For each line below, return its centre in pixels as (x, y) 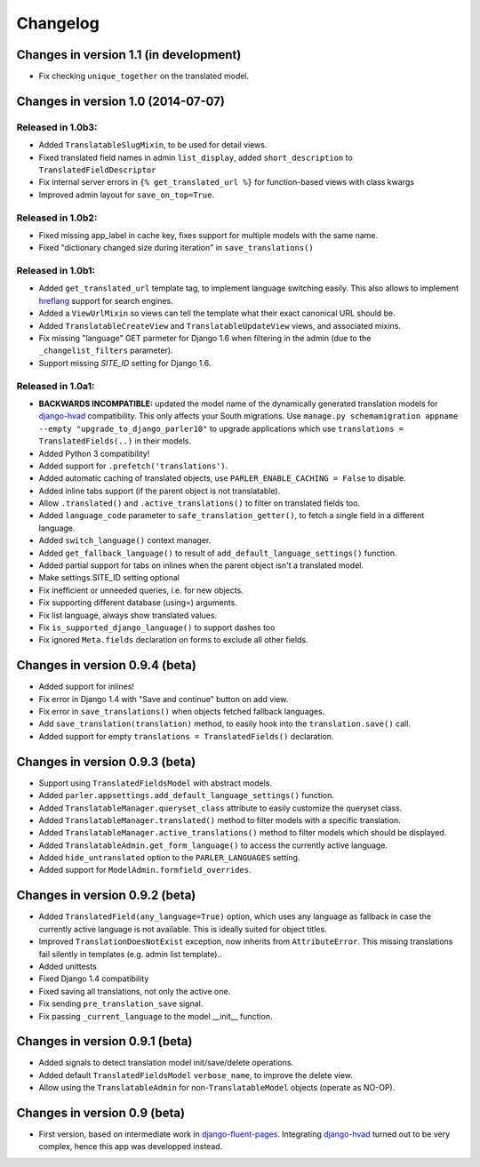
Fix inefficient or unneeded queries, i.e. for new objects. (141, 590)
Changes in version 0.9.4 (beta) (107, 665)
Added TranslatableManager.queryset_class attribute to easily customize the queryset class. (220, 808)
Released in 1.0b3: (57, 127)
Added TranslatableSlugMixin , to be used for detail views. (153, 145)
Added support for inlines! (87, 687)
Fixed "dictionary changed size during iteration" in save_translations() (176, 248)
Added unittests (68, 966)
